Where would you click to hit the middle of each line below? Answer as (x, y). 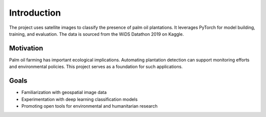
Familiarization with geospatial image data (64, 93)
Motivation (26, 48)
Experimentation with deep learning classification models (80, 99)
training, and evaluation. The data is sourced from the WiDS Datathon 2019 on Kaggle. (97, 34)
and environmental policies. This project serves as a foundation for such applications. (96, 67)
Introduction (35, 13)
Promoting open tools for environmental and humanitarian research (89, 106)
